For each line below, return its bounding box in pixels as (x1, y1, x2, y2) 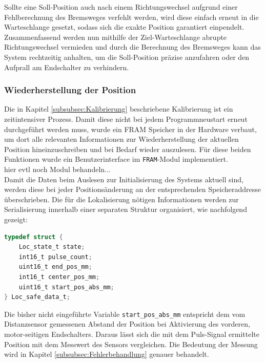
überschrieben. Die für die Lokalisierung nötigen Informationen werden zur (4, 194, 239, 204)
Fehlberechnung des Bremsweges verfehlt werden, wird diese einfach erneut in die (4, 11, 259, 22)
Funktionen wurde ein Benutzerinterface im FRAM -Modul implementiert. (4, 154, 228, 164)
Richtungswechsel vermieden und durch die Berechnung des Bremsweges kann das (4, 41, 261, 52)
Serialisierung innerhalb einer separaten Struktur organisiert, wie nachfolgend (4, 204, 247, 215)
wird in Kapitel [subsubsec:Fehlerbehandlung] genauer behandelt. (4, 349, 209, 359)
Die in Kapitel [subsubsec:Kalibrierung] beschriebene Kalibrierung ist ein (4, 103, 233, 114)
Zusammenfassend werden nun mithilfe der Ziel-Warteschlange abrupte (4, 31, 227, 42)
